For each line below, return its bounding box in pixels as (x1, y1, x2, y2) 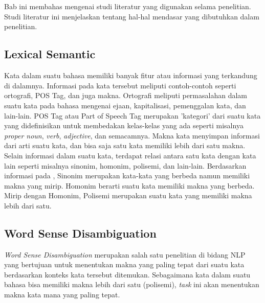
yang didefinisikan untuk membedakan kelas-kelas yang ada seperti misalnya (4, 120, 244, 131)
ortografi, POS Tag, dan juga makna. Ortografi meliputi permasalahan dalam (4, 90, 247, 101)
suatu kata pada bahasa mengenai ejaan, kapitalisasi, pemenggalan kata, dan (4, 100, 246, 110)
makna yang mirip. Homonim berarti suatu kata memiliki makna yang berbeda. (4, 180, 255, 191)
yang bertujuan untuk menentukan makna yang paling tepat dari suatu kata (4, 259, 245, 270)
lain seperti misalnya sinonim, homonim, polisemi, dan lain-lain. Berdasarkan (4, 160, 247, 171)
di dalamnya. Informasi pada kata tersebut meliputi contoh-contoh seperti (4, 80, 236, 90)
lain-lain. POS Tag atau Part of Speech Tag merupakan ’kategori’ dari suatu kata (4, 110, 261, 121)
